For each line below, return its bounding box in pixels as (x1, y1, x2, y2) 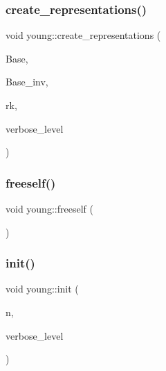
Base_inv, (6, 74, 48, 89)
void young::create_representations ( (6, 28, 161, 42)
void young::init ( (6, 281, 79, 296)
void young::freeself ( (6, 201, 93, 215)
